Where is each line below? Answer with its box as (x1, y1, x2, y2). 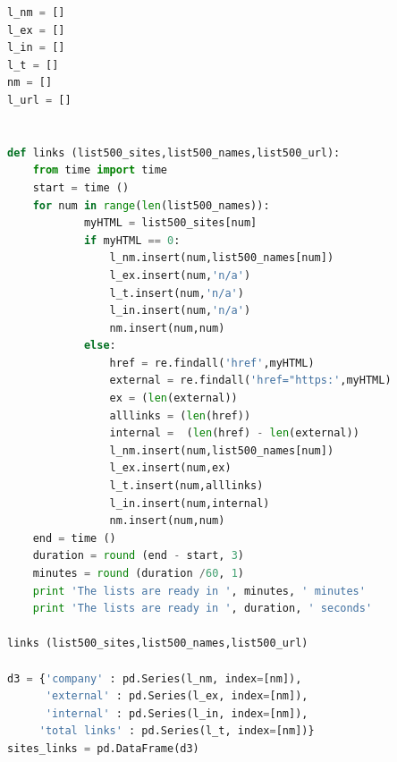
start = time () (32, 181, 130, 194)
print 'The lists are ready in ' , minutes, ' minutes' (32, 584, 366, 597)
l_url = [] (7, 93, 72, 106)
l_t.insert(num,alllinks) (109, 479, 264, 493)
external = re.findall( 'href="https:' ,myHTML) (109, 374, 392, 387)
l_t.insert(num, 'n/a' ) (109, 286, 244, 300)
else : (83, 339, 116, 352)
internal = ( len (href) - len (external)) (109, 427, 359, 440)
